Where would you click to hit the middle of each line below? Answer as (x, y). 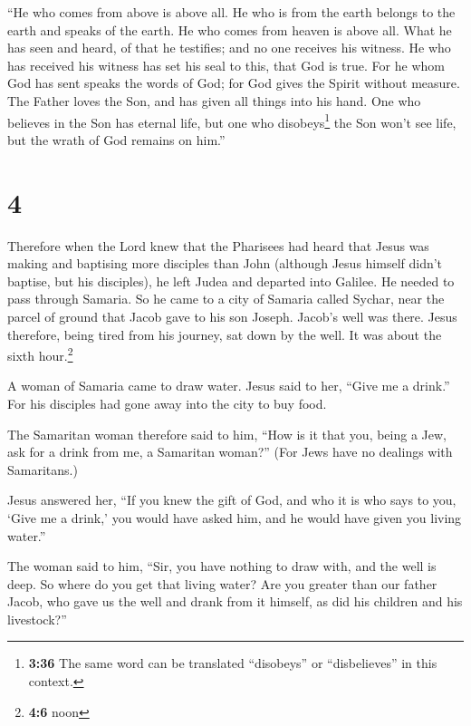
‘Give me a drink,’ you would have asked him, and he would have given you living (235, 517)
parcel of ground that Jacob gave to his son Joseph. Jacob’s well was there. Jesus (232, 316)
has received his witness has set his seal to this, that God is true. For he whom (226, 65)
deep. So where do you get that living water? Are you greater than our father (222, 583)
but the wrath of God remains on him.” (116, 139)
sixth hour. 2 (40, 354)
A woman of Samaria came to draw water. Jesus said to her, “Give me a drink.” (229, 386)
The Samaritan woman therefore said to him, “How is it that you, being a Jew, (227, 434)
